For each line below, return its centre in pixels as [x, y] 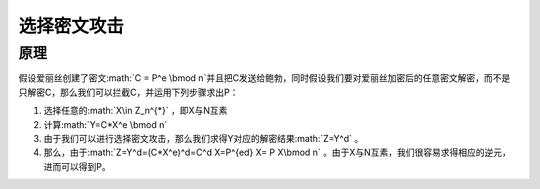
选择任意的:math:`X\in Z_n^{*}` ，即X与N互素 [135, 111]
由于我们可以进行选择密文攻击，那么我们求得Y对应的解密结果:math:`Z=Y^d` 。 [203, 138]
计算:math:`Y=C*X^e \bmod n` [105, 124]
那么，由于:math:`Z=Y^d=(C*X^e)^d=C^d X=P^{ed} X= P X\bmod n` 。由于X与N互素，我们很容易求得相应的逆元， [277, 152]
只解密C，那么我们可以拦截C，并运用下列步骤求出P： [128, 92]
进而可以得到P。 [77, 166]
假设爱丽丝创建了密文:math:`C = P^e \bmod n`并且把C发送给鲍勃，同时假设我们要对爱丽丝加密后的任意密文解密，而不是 [264, 78]
